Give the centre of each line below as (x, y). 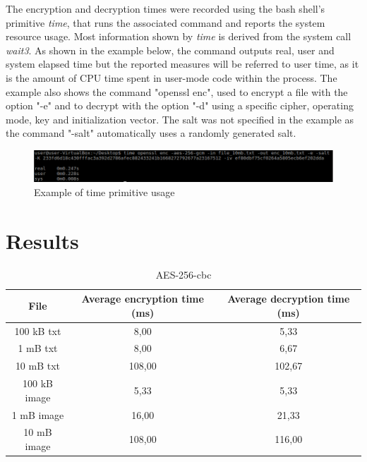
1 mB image (38, 414)
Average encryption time (143, 299)
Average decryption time (289, 299)
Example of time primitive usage (104, 192)
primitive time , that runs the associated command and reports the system (166, 22)
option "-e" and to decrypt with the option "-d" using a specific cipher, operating (180, 105)
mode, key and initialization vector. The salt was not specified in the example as (180, 119)
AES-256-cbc (183, 274)
